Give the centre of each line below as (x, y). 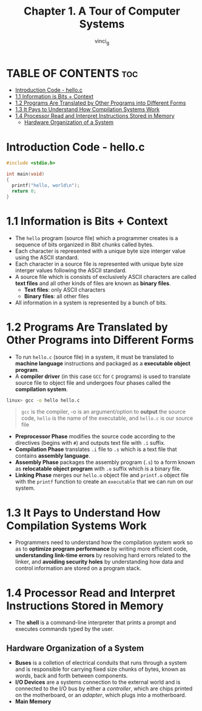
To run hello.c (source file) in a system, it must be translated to (94, 357)
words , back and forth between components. (72, 676)
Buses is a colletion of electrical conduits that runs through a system (101, 663)
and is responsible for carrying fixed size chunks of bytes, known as (100, 669)
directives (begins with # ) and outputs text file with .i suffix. (90, 443)
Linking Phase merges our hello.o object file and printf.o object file (102, 475)
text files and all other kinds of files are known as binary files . (93, 283)
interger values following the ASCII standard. (71, 270)
